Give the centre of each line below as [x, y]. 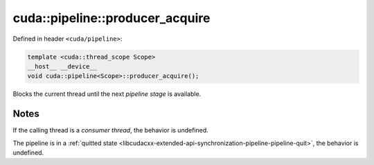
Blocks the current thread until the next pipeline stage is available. [107, 94]
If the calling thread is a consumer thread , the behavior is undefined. [111, 130]
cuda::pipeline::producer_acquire [112, 18]
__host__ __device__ [62, 66]
